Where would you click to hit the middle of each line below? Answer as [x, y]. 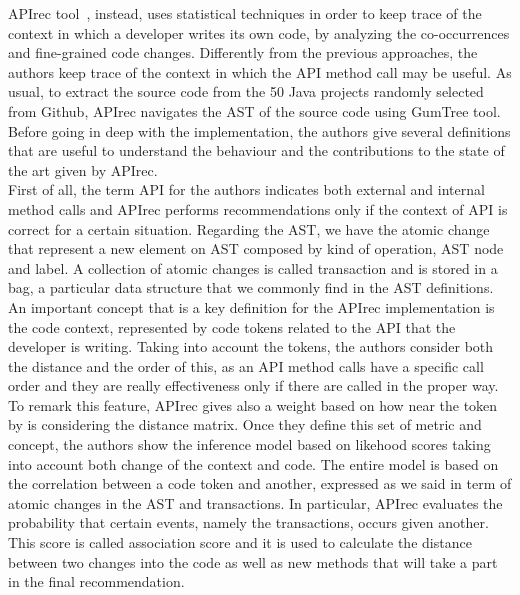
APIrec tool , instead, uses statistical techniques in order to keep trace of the [245, 13]
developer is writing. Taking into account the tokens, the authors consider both [251, 346]
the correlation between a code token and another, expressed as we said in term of [260, 483]
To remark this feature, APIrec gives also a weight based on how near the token [253, 404]
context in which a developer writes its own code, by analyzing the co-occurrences [259, 32]
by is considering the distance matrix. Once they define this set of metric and [245, 424]
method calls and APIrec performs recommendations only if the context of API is [258, 208]
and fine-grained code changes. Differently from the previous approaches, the [243, 52]
